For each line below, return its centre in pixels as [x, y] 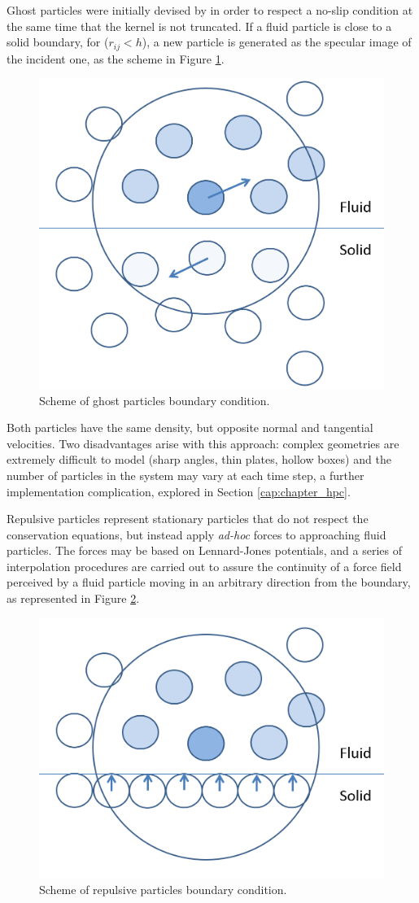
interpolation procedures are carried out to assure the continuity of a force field [204, 566]
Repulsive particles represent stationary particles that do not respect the [188, 519]
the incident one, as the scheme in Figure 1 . [116, 58]
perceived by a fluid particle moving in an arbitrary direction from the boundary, [209, 582]
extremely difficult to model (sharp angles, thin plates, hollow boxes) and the [199, 459]
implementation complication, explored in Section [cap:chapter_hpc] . [179, 491]
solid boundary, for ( [58, 42]
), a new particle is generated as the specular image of [277, 42]
